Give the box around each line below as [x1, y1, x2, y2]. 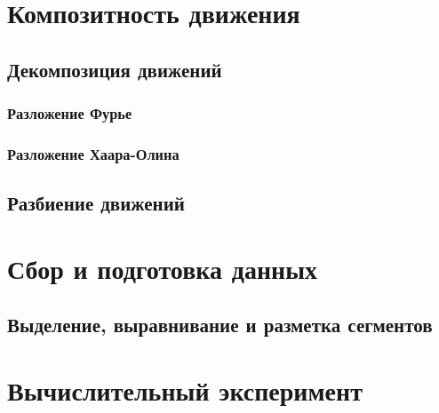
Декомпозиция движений [7, 55, 222, 83]
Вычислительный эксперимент [7, 371, 363, 408]
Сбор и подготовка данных [7, 250, 318, 286]
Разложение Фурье [7, 102, 132, 124]
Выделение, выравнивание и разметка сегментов [7, 311, 433, 338]
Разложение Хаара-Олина [7, 142, 180, 164]
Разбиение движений [7, 189, 185, 217]
